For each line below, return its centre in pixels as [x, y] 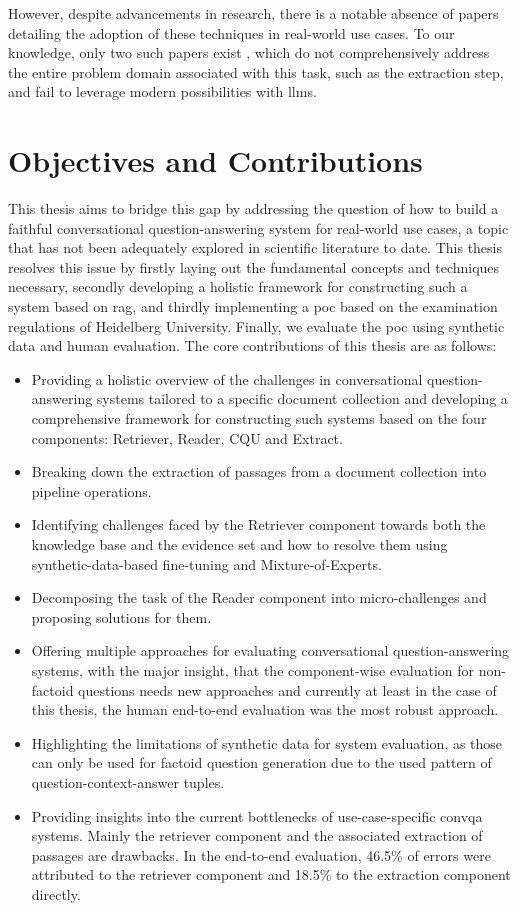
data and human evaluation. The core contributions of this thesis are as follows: [252, 345]
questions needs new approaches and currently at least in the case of [287, 689]
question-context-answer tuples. [128, 781]
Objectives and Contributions [215, 160]
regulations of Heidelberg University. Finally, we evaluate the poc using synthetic [256, 325]
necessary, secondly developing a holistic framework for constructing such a [238, 286]
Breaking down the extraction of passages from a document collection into [259, 471]
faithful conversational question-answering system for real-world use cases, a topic [258, 227]
